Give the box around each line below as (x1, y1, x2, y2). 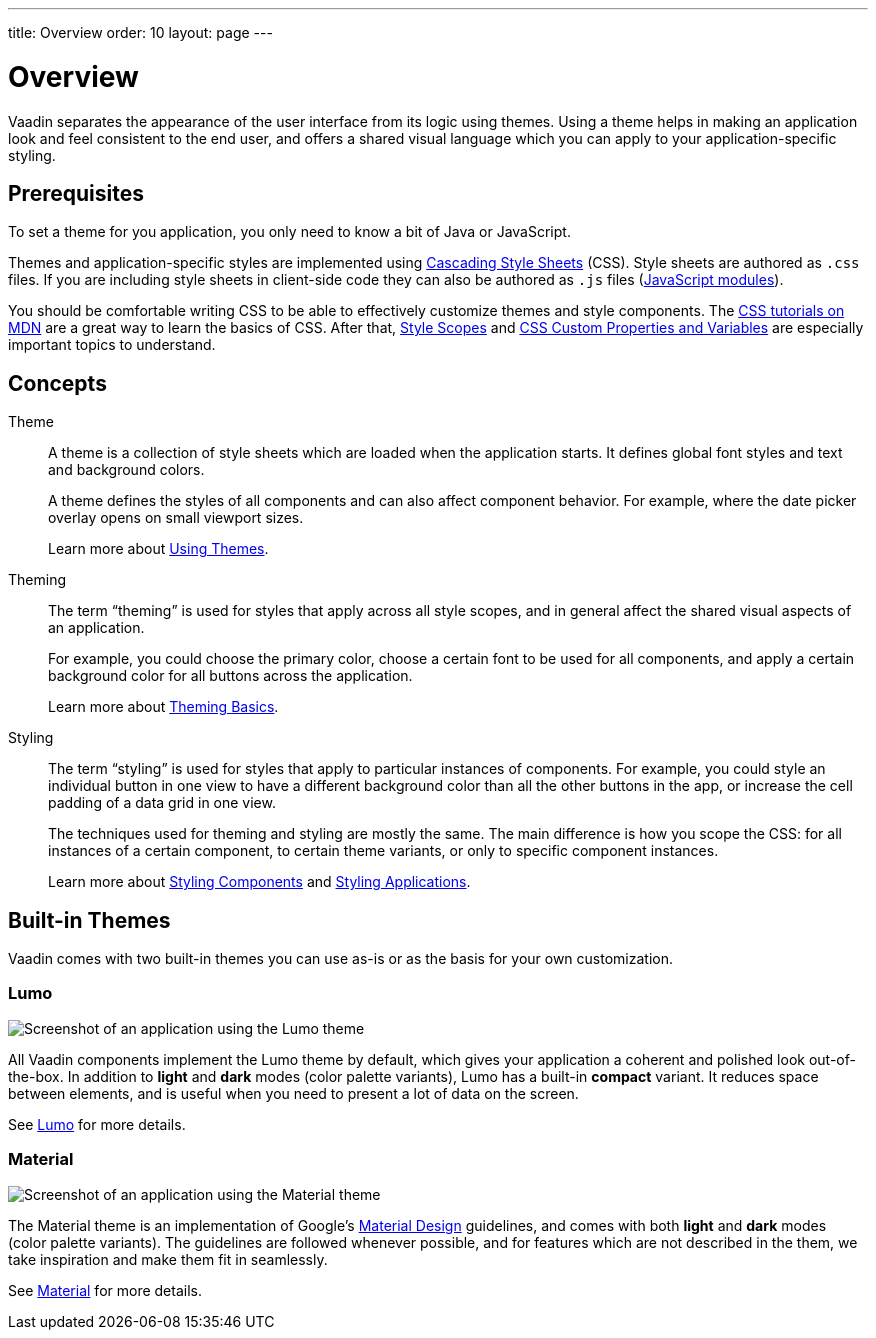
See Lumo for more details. (8, 1115, 186, 1133)
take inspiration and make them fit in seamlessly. (8, 1250, 328, 1268)
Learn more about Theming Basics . (48, 698, 279, 716)
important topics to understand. (8, 336, 216, 354)
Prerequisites (8, 180, 144, 206)
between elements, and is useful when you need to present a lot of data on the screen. (8, 1084, 579, 1102)
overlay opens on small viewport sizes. (48, 509, 304, 527)
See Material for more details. (8, 1281, 202, 1299)
